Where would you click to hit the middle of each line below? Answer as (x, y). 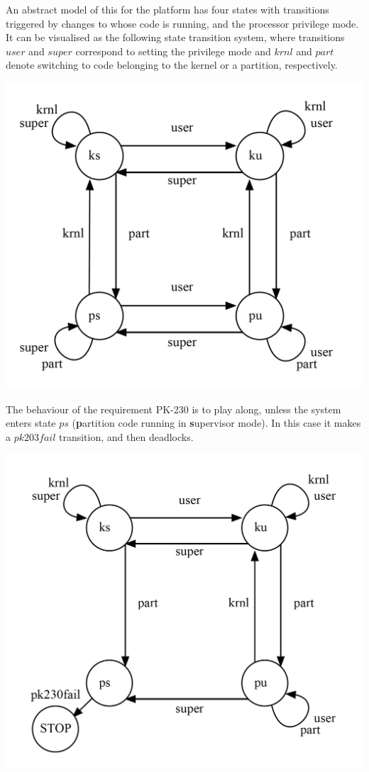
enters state (31, 423)
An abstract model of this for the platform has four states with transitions (167, 9)
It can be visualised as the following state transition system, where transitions (175, 37)
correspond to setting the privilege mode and (173, 51)
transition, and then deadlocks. (126, 436)
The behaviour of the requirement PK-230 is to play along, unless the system (174, 409)
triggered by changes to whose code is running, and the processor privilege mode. (182, 23)
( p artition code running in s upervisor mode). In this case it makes (216, 423)
